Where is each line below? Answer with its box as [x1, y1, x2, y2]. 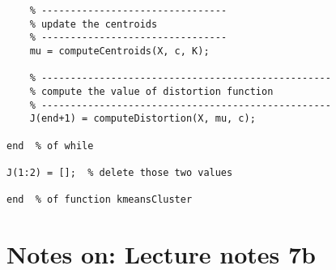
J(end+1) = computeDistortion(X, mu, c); [29, 113, 256, 125]
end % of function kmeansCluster [6, 194, 193, 206]
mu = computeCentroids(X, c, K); [29, 45, 210, 57]
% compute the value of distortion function [29, 85, 274, 97]
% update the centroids [29, 18, 158, 30]
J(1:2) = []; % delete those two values [6, 166, 233, 178]
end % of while [6, 139, 94, 152]
